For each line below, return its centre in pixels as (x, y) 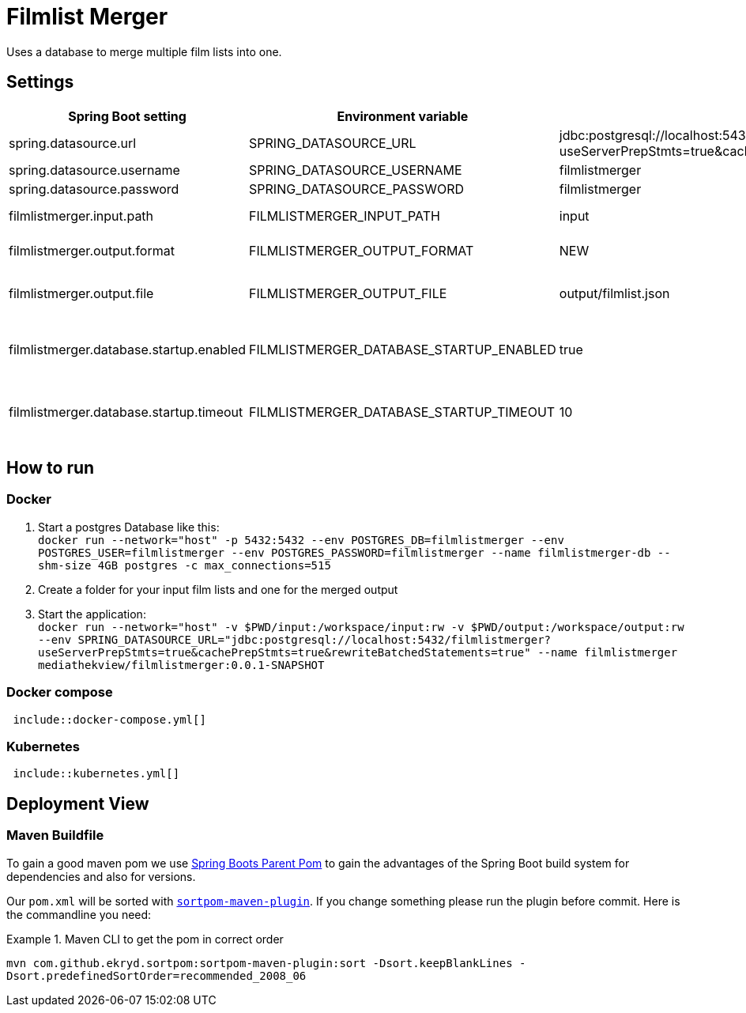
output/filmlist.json (614, 293)
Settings (40, 82)
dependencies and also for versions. (101, 876)
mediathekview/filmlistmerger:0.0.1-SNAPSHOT (181, 665)
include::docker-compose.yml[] (109, 719)
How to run (51, 468)
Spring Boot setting (127, 116)
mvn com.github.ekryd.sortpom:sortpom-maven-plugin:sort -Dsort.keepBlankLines (260, 963)
